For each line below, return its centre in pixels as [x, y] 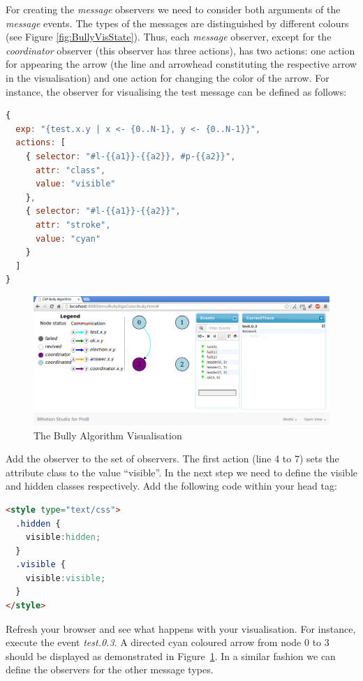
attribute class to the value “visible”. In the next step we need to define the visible [181, 472]
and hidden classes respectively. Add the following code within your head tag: [171, 486]
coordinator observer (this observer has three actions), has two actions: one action [180, 50]
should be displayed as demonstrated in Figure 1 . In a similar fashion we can [171, 656]
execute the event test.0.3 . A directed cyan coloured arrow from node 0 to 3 [168, 642]
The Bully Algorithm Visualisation [108, 435]
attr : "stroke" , [73, 225]
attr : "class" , [71, 170]
